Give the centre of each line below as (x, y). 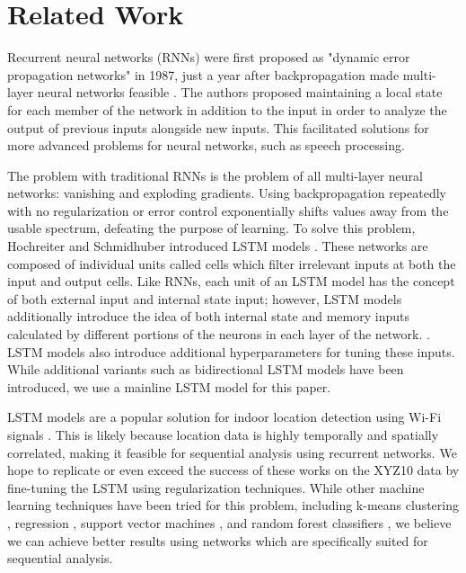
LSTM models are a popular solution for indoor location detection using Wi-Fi (224, 417)
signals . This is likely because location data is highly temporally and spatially (223, 434)
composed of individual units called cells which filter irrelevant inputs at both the (232, 263)
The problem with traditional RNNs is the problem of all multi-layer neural (215, 175)
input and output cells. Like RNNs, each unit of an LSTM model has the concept (231, 281)
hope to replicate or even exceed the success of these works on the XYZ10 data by (233, 470)
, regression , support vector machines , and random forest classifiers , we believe (229, 522)
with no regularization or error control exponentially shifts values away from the (228, 210)
